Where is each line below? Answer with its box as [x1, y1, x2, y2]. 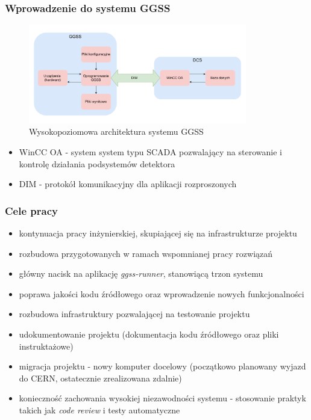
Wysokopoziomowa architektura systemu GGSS [29, 125, 204, 138]
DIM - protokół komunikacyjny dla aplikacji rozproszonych [19, 178, 237, 190]
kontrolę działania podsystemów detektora [19, 157, 175, 170]
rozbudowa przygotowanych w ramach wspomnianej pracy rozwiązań [19, 247, 273, 259]
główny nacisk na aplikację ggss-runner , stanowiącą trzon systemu [19, 267, 263, 280]
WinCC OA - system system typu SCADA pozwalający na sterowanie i [19, 146, 282, 158]
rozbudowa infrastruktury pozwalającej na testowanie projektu [19, 307, 250, 320]
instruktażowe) [19, 339, 74, 352]
